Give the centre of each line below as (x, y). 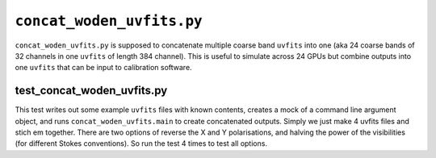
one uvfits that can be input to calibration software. (104, 68)
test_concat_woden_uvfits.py (91, 91)
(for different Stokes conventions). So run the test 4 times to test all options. (141, 143)
